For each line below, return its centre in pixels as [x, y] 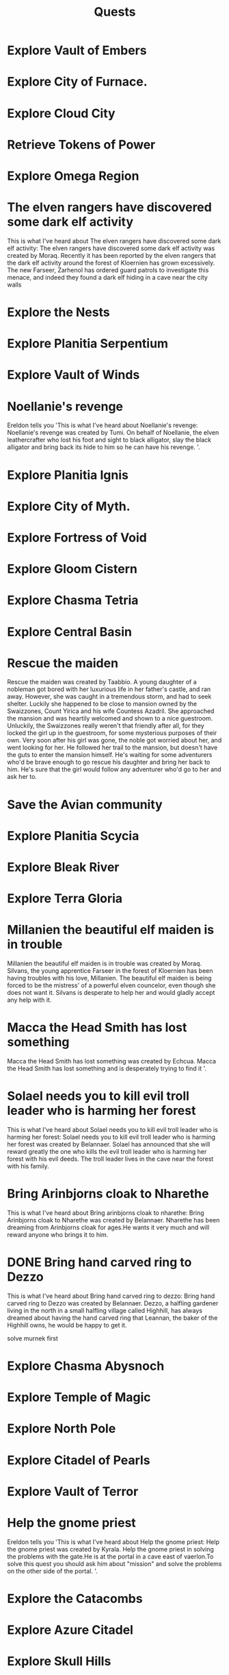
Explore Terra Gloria [65, 899]
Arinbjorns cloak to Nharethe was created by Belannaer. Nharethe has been [113, 1220]
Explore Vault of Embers [77, 50]
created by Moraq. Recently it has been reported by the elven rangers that [112, 255]
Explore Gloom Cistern [72, 569]
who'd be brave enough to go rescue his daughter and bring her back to [109, 762]
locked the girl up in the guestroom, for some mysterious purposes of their [112, 733]
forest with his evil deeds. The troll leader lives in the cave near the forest [110, 1159]
